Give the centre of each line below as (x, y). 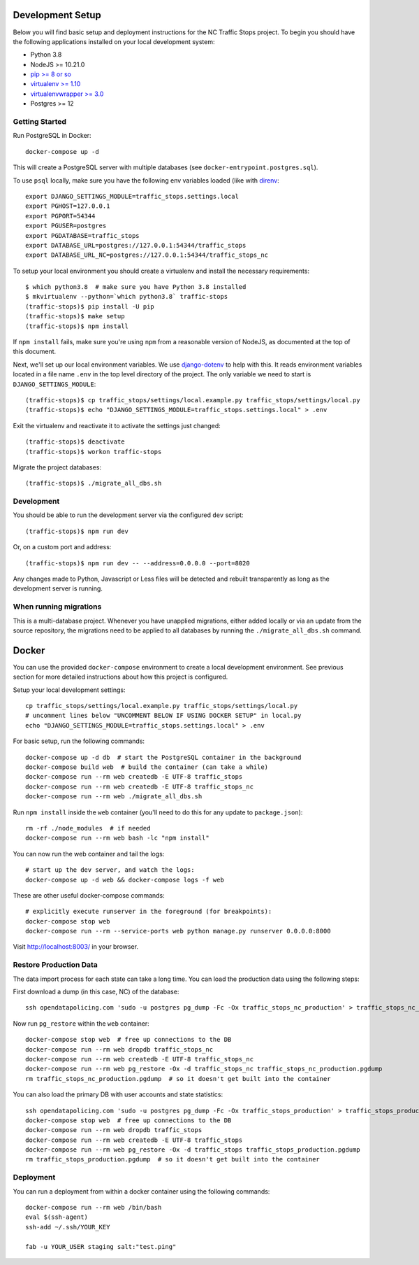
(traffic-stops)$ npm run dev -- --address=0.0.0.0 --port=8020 (138, 563)
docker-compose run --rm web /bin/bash (94, 1207)
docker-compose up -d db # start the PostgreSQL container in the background (163, 757)
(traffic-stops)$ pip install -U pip (90, 306)
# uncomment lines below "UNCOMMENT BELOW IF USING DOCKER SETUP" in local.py (163, 716)
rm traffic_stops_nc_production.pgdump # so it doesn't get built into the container (178, 1079)
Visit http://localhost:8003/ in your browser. (76, 947)
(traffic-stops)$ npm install (77, 326)
